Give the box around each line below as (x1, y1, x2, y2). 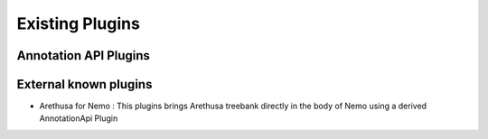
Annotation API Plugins (16, 48, 151, 63)
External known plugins (16, 77, 153, 92)
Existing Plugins (16, 14, 140, 33)
